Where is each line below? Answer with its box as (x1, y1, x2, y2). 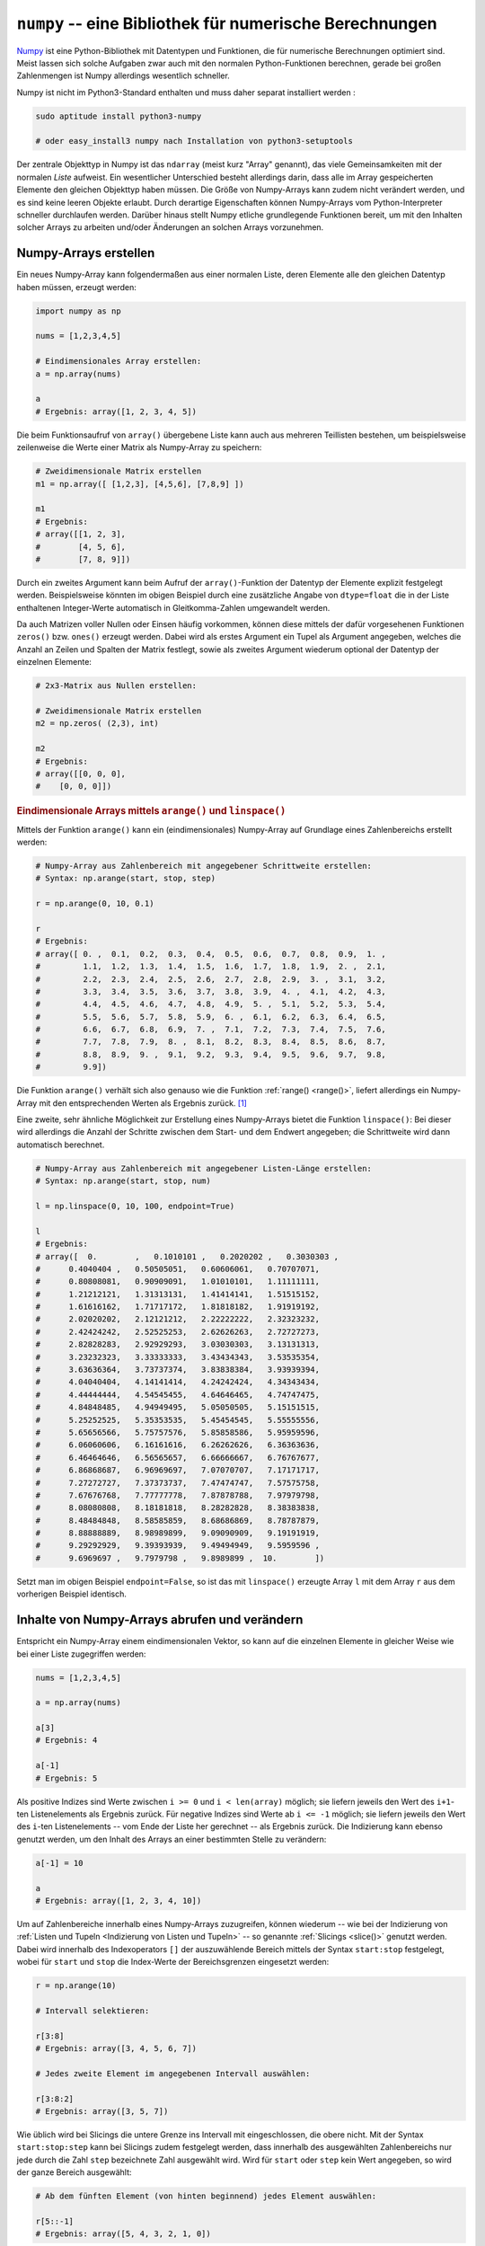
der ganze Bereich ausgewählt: (16, 2167, 132, 2178)
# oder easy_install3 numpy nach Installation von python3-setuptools (35, 136, 354, 146)
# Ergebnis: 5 (35, 1773, 98, 1783)
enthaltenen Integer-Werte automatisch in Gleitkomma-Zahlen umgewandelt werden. (16, 602, 331, 613)
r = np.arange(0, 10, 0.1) (35, 898, 154, 909)
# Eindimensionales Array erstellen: (35, 356, 202, 367)
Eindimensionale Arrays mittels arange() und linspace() (16, 805, 287, 818)
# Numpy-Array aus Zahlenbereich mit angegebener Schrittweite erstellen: (35, 861, 373, 871)
